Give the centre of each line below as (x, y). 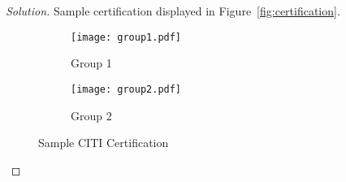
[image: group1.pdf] (126, 37)
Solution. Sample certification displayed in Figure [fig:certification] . (173, 11)
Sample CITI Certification (104, 143)
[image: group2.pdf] (126, 89)
